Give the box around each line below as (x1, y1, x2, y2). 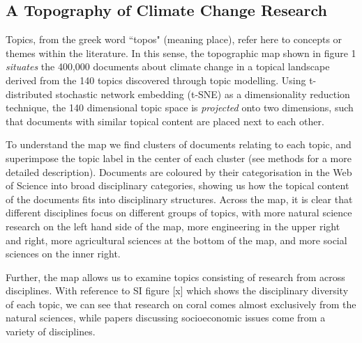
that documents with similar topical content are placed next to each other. (6, 113, 324, 128)
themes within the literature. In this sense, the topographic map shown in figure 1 (6, 45, 356, 60)
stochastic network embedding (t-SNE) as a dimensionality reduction (55, 86, 350, 101)
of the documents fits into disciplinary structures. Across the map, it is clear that (6, 191, 353, 206)
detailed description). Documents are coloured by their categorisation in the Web (6, 164, 352, 179)
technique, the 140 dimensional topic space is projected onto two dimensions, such (6, 100, 354, 115)
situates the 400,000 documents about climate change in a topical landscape (6, 59, 330, 74)
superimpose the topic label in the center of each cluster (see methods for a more (6, 150, 352, 165)
